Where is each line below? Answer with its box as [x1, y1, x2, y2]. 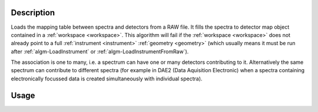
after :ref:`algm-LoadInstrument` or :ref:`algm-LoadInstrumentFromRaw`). [11, 47, 189, 55]
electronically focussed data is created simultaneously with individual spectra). [11, 75, 203, 82]
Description [11, 8, 55, 18]
